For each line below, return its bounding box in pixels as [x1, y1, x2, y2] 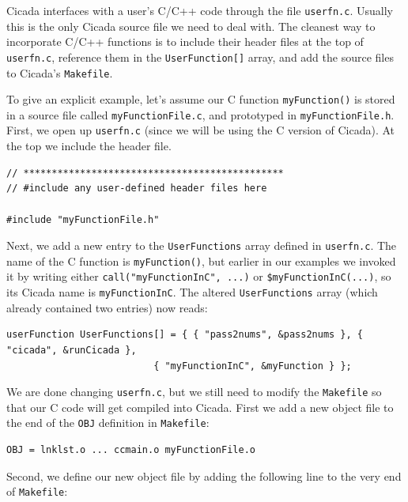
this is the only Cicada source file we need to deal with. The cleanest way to [6, 17, 376, 34]
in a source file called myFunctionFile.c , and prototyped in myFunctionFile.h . [6, 106, 395, 123]
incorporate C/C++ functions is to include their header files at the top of [6, 33, 364, 50]
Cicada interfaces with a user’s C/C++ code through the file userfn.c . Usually [6, 2, 393, 18]
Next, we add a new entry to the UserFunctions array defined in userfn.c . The [6, 237, 397, 254]
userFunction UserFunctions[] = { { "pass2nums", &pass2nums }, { [6, 329, 364, 341]
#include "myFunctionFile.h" [6, 213, 160, 225]
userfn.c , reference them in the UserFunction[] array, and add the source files [6, 48, 394, 65]
